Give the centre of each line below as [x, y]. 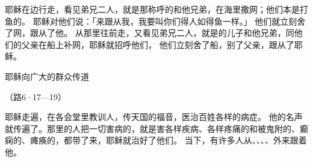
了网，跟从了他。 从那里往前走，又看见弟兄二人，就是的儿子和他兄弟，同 [150, 33]
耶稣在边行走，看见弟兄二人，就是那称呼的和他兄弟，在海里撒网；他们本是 [152, 9]
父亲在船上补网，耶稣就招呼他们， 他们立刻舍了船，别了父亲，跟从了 [158, 44]
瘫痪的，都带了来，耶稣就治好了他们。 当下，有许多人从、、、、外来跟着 [168, 140]
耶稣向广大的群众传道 [47, 76]
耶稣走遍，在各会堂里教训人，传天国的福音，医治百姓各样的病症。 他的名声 [154, 117]
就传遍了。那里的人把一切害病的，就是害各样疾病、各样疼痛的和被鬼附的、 [152, 128]
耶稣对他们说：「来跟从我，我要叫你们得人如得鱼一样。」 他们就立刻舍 [169, 21]
